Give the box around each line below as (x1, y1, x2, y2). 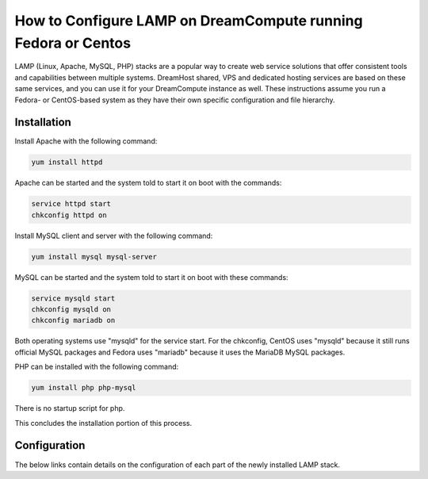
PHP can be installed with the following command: (14, 362, 179, 372)
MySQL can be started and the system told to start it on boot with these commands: (14, 272, 289, 282)
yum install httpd (31, 158, 103, 167)
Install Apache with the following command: (14, 136, 158, 146)
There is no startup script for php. (14, 404, 125, 413)
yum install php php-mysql (31, 383, 136, 393)
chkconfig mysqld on (31, 305, 111, 314)
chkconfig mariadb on (31, 316, 116, 325)
